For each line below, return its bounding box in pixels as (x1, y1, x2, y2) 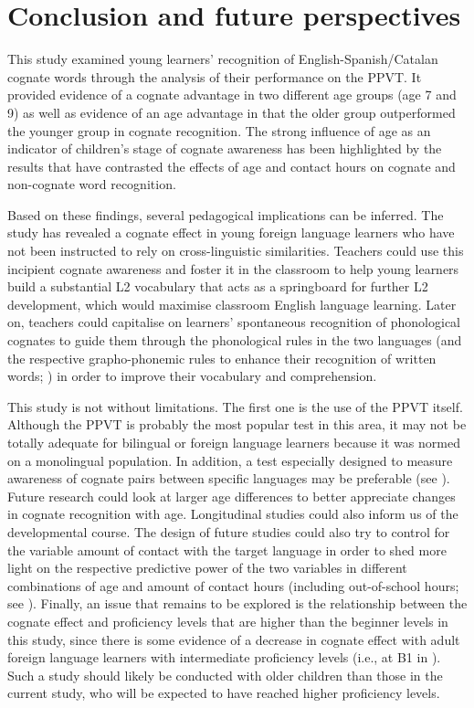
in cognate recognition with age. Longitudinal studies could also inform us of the (7, 504, 458, 523)
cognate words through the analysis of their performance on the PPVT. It (7, 67, 422, 86)
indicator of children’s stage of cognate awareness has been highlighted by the (7, 139, 442, 158)
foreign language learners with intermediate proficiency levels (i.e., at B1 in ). (7, 648, 441, 667)
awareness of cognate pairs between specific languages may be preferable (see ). (7, 469, 450, 488)
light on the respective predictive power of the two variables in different (7, 558, 407, 577)
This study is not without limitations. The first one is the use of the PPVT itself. (7, 396, 463, 416)
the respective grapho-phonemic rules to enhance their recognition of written (7, 348, 437, 367)
